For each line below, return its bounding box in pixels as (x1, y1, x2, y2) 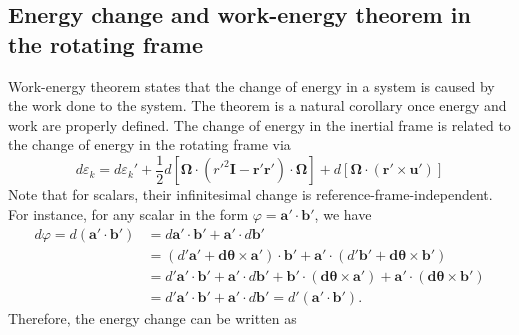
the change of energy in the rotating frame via (8, 134, 291, 155)
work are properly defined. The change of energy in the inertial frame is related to (8, 114, 511, 135)
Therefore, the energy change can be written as (8, 307, 297, 328)
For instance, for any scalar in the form (8, 204, 249, 225)
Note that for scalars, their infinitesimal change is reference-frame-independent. (8, 184, 493, 205)
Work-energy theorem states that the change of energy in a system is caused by (8, 75, 495, 96)
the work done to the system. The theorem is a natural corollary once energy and (8, 95, 507, 116)
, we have (314, 204, 372, 225)
